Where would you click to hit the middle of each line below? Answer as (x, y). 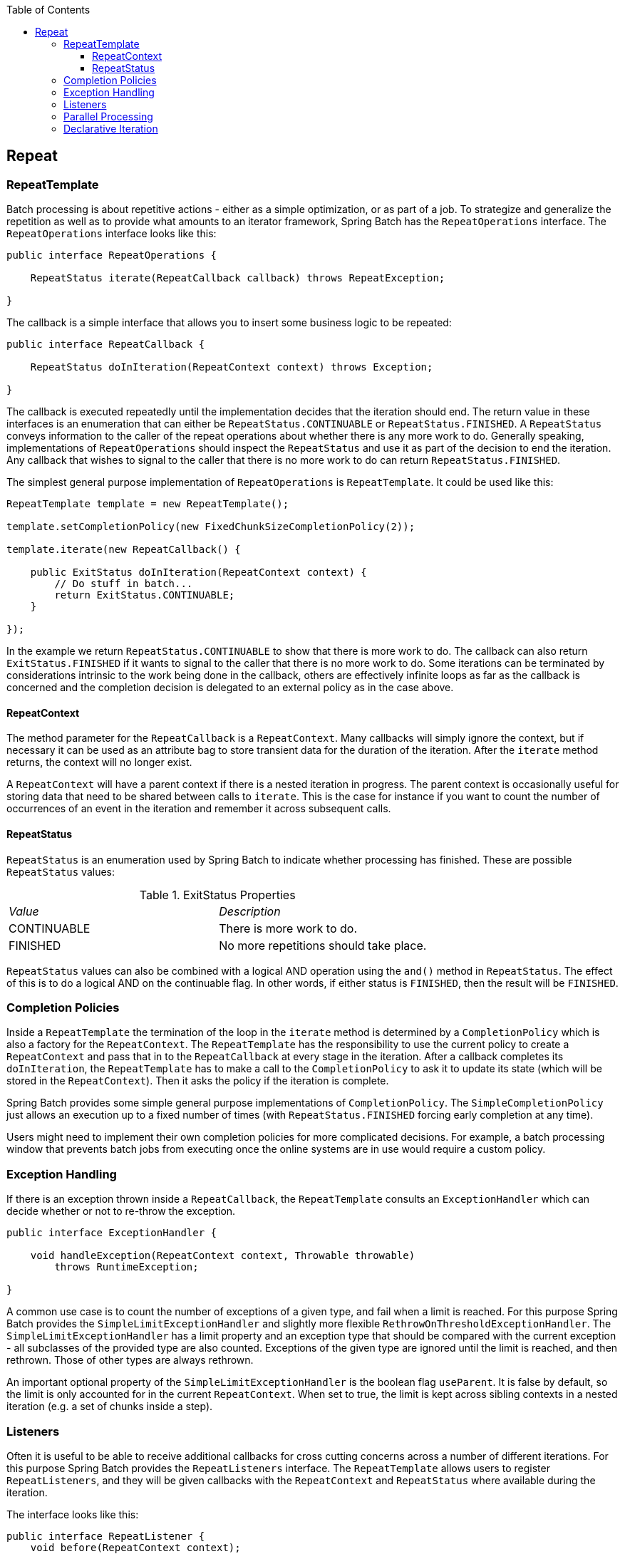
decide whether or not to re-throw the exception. (121, 1211)
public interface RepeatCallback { (106, 345)
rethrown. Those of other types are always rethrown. (130, 1360)
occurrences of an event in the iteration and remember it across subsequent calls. (199, 809)
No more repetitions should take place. (323, 945)
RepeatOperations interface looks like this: (112, 234)
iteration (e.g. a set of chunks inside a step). (110, 1407)
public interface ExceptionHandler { (112, 1233)
